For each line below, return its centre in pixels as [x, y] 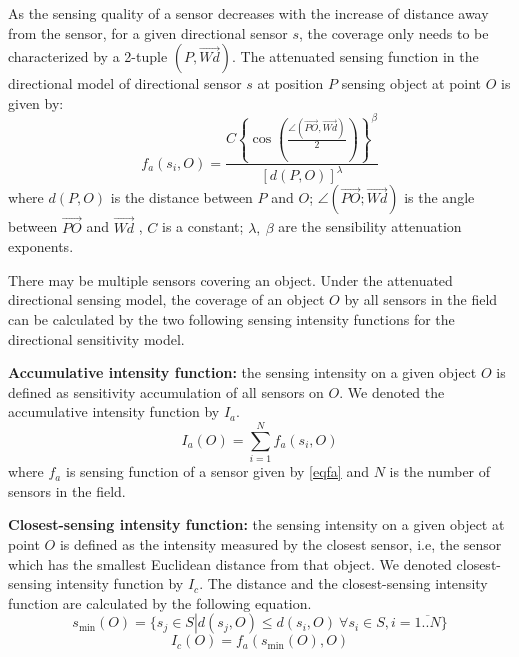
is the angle [439, 197]
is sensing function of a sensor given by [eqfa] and [217, 471]
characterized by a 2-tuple [88, 56]
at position [290, 83]
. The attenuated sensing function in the [355, 56]
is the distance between [181, 197]
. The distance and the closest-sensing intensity [343, 583]
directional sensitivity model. [96, 338]
